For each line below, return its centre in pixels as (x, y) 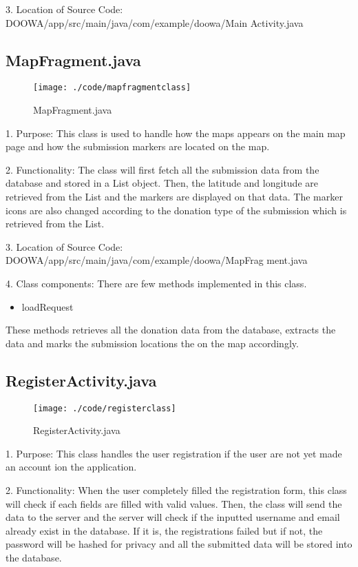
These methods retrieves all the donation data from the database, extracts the (171, 330)
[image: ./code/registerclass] (105, 408)
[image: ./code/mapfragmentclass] (112, 88)
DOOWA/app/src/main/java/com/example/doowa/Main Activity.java (155, 22)
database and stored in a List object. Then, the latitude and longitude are (162, 183)
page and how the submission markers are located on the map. (138, 146)
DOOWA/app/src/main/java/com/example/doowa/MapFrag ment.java (157, 260)
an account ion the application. (71, 467)
